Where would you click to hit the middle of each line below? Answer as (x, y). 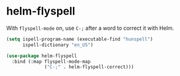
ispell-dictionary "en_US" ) (58, 45)
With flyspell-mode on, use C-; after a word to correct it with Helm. (90, 28)
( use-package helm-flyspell (42, 56)
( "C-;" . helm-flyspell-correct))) (89, 67)
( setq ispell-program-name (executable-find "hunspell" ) (80, 39)
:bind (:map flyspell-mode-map (51, 61)
